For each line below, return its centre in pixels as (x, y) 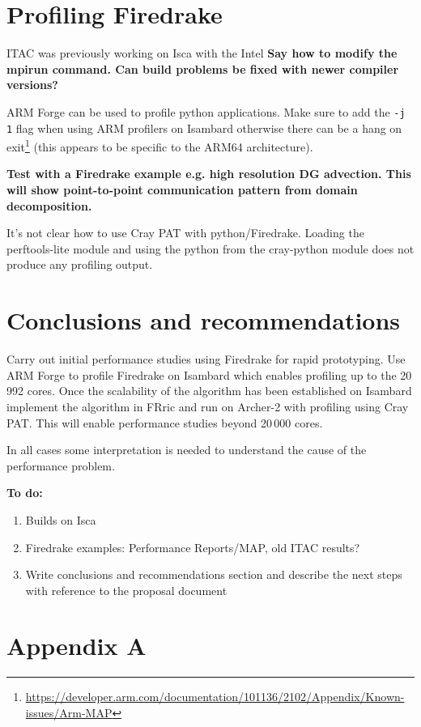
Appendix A (77, 646)
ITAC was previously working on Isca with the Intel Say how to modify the (202, 53)
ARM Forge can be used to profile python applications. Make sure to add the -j (206, 111)
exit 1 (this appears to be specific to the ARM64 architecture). (160, 145)
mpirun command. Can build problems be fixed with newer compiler (203, 68)
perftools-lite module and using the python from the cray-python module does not (210, 248)
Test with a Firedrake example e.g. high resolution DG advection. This (209, 174)
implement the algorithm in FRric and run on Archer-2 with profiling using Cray (208, 406)
